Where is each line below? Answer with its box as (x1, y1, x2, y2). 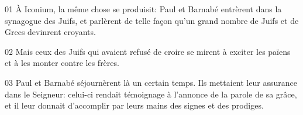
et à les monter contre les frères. (5, 57, 119, 69)
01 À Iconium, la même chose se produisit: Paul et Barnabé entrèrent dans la (5, 3, 282, 15)
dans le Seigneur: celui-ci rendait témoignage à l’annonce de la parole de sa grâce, (5, 88, 297, 100)
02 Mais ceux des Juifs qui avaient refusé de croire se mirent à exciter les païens (5, 45, 291, 57)
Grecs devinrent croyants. (5, 26, 96, 38)
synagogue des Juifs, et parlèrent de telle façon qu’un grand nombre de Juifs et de (5, 14, 299, 26)
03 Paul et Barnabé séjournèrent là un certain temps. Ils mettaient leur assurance (5, 76, 297, 88)
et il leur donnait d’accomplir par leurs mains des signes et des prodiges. (5, 99, 264, 111)
